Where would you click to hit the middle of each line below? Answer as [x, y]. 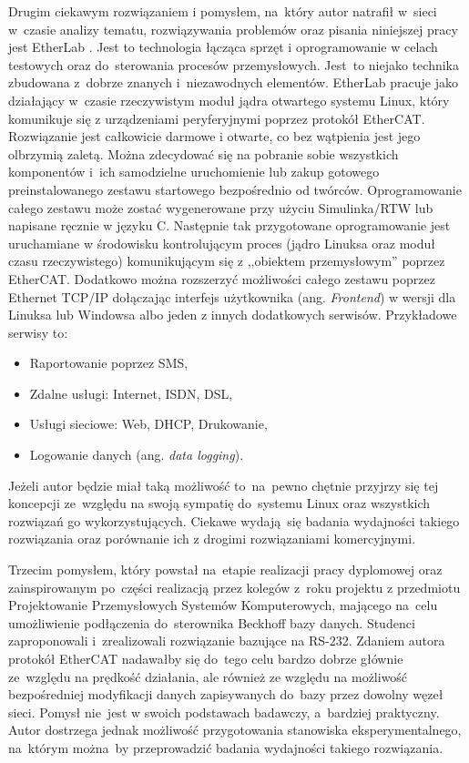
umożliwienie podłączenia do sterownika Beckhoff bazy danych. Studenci [212, 622]
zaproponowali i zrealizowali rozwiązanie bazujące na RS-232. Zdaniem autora [227, 641]
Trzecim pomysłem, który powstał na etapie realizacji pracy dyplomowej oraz [225, 570]
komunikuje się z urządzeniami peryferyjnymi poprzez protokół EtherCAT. [217, 118]
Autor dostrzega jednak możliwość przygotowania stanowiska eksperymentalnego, [235, 730]
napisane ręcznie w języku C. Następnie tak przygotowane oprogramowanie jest [229, 225]
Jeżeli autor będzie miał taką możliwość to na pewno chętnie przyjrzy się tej [224, 485]
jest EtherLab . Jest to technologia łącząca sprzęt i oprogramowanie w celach [223, 47]
